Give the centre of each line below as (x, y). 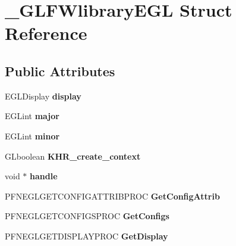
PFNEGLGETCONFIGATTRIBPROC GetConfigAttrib (112, 196)
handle (44, 176)
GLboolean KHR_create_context (73, 156)
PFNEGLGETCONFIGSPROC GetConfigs (87, 216)
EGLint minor (32, 136)
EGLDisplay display (43, 96)
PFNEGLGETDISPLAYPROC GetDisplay (86, 236)
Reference (46, 33)
